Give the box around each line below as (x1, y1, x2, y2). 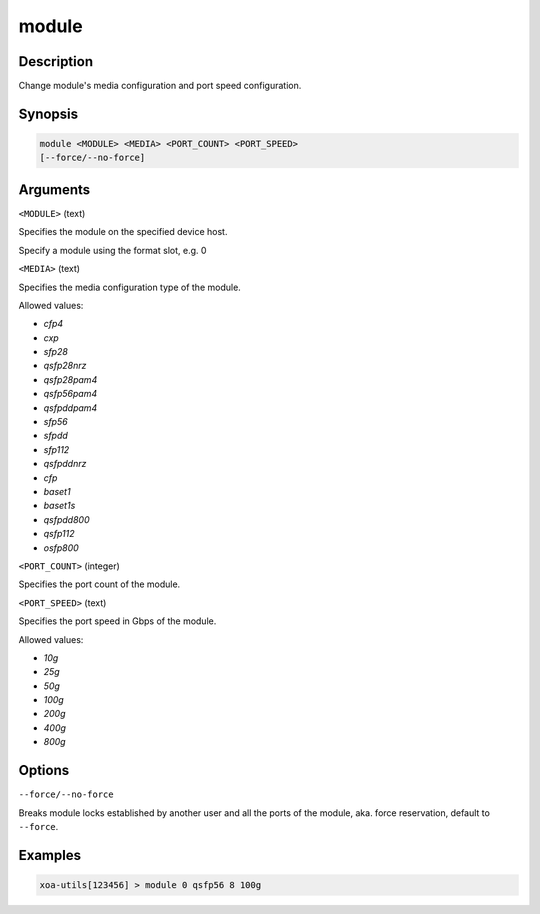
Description (18, 53, 94, 70)
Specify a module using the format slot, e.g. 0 (18, 244, 207, 256)
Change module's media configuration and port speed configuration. (18, 80, 302, 92)
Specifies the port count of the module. (18, 578, 181, 590)
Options (18, 762, 70, 779)
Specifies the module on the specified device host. (18, 226, 228, 238)
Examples (18, 846, 82, 864)
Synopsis (18, 105, 79, 122)
